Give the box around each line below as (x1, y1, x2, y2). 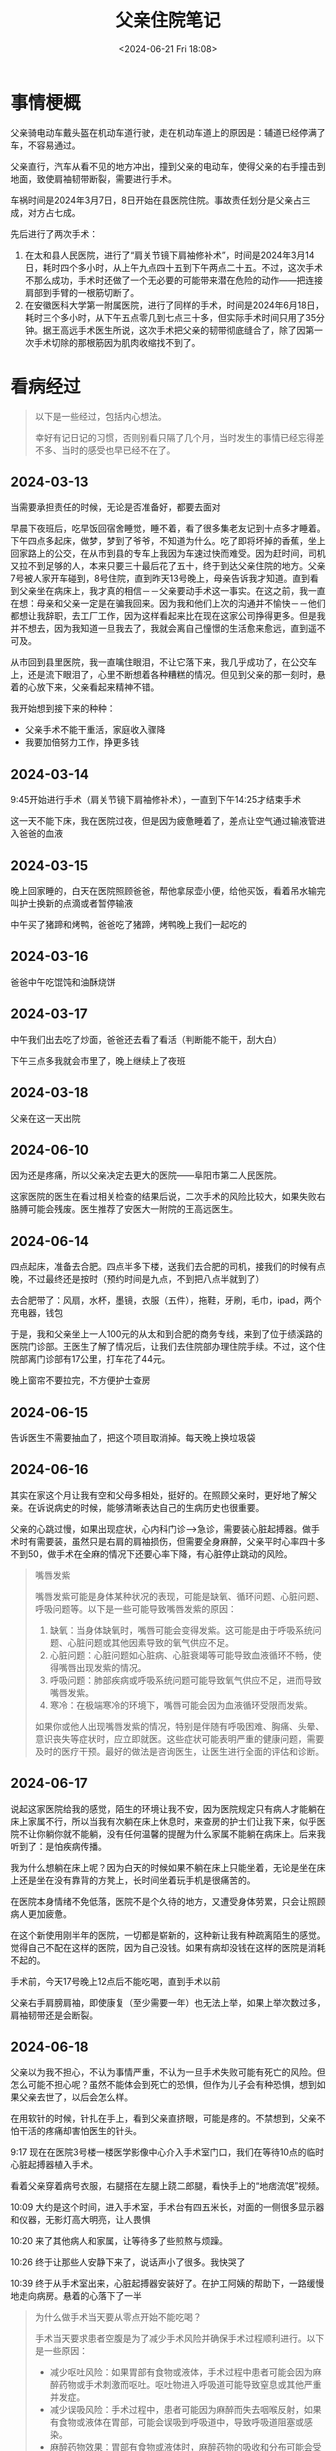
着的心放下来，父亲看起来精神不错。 (10, 681, 160, 693)
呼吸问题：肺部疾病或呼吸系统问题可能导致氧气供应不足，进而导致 (49, 1674, 322, 1686)
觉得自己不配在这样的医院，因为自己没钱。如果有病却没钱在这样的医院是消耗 (10, 1941, 326, 1953)
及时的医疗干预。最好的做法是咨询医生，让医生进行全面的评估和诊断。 (34, 1745, 325, 1757)
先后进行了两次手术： (10, 227, 98, 240)
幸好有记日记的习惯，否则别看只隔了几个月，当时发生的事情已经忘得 (34, 431, 316, 443)
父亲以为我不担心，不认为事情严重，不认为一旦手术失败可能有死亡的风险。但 (10, 2066, 326, 2078)
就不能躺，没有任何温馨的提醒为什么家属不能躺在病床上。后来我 (62, 1827, 326, 1840)
